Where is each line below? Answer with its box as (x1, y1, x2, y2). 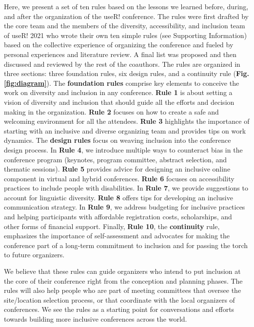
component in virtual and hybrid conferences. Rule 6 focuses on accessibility (4, 173, 234, 183)
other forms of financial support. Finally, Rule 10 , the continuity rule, (4, 221, 220, 231)
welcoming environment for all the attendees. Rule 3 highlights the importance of (4, 116, 250, 126)
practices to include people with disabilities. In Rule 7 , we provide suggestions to (4, 183, 248, 193)
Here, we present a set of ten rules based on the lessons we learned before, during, (4, 1, 249, 11)
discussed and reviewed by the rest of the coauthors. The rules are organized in (4, 58, 240, 69)
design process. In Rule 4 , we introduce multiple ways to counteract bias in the (4, 144, 243, 154)
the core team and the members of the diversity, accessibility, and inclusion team (4, 20, 245, 31)
